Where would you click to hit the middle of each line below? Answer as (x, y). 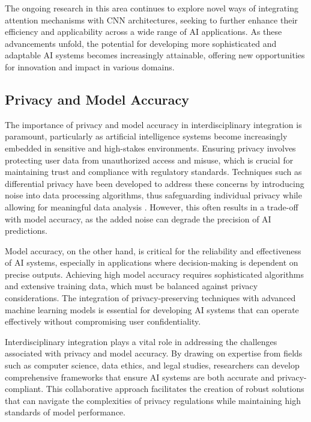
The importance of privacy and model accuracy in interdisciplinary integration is (153, 124)
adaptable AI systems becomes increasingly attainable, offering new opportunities (155, 55)
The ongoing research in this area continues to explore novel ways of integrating (152, 8)
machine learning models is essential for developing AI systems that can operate (152, 309)
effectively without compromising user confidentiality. (103, 321)
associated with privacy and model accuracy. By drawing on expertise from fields (154, 353)
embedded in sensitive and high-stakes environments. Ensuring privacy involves (150, 148)
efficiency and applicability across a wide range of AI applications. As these (143, 32)
